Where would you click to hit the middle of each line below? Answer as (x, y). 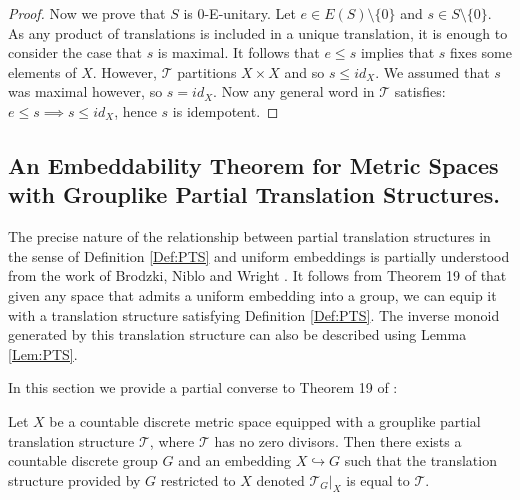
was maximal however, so (85, 91)
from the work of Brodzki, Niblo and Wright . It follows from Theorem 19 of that (257, 275)
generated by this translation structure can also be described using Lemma (237, 334)
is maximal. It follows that (238, 52)
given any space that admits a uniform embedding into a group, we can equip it (252, 294)
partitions (207, 71)
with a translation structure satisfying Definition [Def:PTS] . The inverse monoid (254, 314)
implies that (397, 52)
